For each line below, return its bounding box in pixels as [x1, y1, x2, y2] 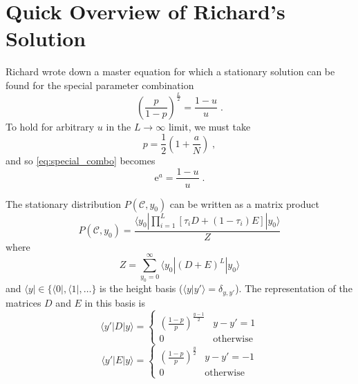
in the [106, 119, 131, 133]
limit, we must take [168, 119, 251, 133]
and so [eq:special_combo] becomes [6, 153, 156, 167]
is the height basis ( [100, 281, 183, 296]
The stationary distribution [6, 196, 122, 211]
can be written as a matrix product [169, 196, 319, 211]
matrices [6, 295, 41, 309]
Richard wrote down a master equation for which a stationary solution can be [6, 64, 335, 79]
